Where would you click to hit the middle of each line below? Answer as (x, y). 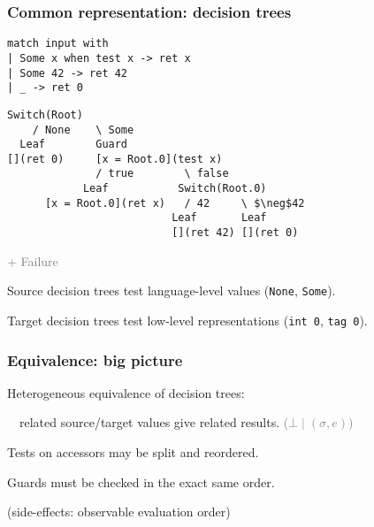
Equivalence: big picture (95, 359)
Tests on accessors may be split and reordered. (133, 452)
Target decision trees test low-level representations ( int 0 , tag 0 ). (187, 320)
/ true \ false (162, 174)
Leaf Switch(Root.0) (175, 189)
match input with (58, 44)
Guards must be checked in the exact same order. (141, 481)
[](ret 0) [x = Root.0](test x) (115, 159)
